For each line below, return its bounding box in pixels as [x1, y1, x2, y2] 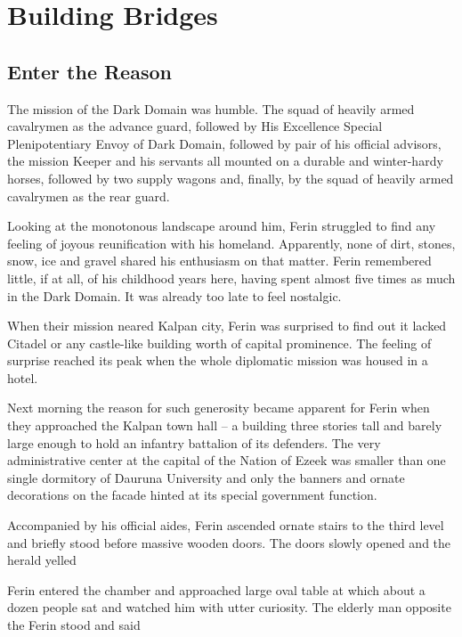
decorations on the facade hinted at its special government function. [7, 486, 377, 504]
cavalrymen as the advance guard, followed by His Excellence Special [7, 117, 383, 135]
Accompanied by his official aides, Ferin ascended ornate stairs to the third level [7, 516, 444, 535]
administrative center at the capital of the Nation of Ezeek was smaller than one [7, 451, 446, 470]
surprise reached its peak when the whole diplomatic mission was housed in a [7, 351, 428, 370]
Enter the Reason [7, 57, 172, 85]
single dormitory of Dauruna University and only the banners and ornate [7, 468, 405, 486]
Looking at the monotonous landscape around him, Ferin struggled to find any [7, 216, 436, 235]
